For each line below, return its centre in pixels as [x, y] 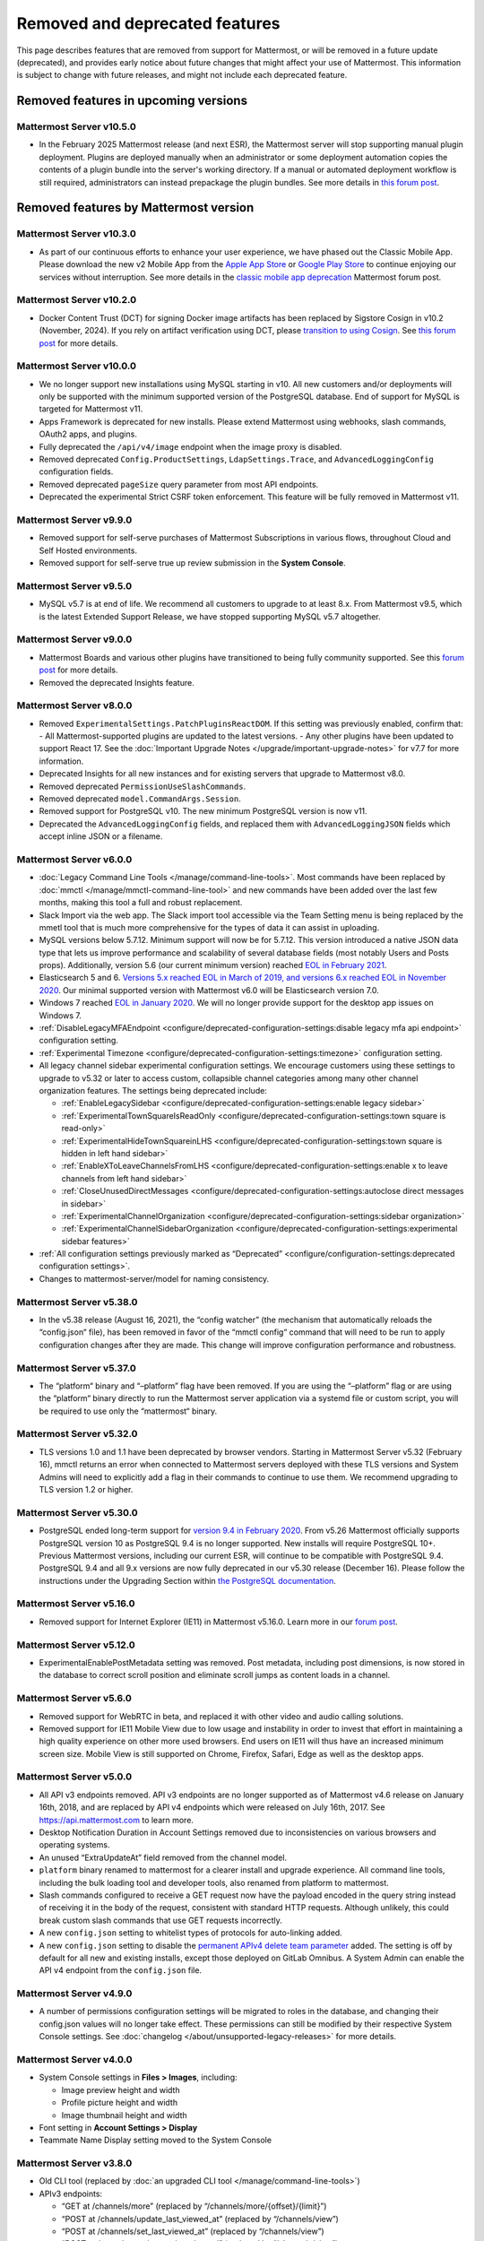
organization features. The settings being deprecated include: [153, 1090]
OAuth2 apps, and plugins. [88, 434]
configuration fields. [76, 472]
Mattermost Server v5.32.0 [77, 1434]
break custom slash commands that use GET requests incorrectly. [160, 1920]
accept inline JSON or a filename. [101, 836]
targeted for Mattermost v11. [91, 409]
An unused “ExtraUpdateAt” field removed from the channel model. [163, 1857]
